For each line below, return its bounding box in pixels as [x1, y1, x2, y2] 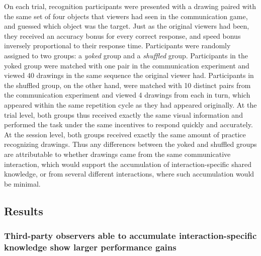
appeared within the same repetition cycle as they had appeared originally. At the [4, 99, 257, 110]
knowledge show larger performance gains [4, 240, 177, 253]
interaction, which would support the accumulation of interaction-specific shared [4, 158, 251, 169]
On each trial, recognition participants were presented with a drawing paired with [4, 1, 256, 11]
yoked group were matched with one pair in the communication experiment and [4, 60, 249, 70]
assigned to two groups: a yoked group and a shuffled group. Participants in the [4, 50, 248, 60]
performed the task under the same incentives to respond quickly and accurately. [4, 119, 253, 130]
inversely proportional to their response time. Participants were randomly [4, 40, 231, 51]
